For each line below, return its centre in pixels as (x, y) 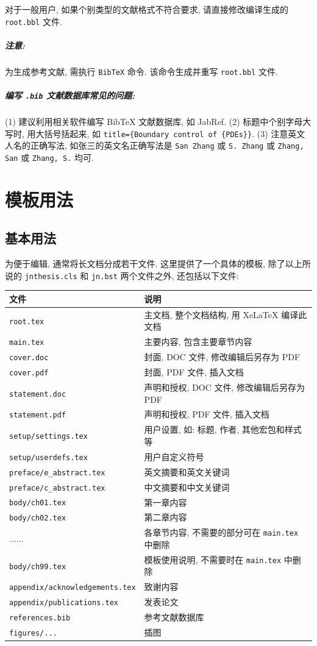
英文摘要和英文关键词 (187, 471)
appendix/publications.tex (64, 603)
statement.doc (38, 394)
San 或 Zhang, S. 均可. (49, 157)
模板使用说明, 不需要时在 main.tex (213, 559)
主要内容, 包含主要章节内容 (198, 342)
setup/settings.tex (48, 437)
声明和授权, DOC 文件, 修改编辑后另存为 (225, 387)
